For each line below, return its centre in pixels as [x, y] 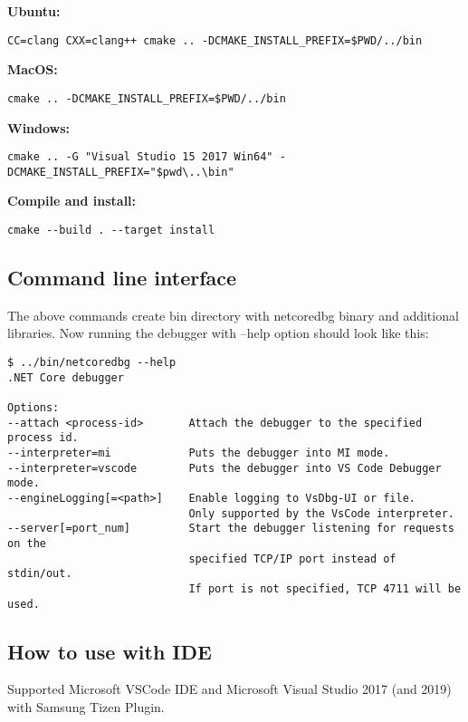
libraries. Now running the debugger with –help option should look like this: [218, 333]
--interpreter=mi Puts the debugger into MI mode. [199, 452]
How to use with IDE [110, 651]
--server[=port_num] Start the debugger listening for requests [231, 529]
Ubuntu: [34, 11]
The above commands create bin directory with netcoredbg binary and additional [233, 315]
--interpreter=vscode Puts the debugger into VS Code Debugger [224, 468]
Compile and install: [72, 201]
